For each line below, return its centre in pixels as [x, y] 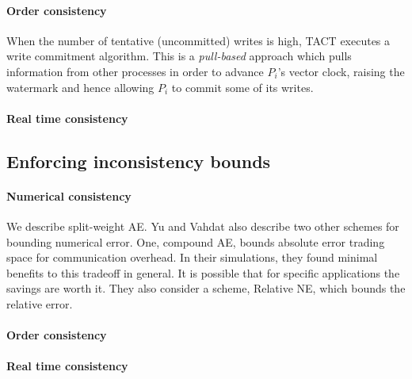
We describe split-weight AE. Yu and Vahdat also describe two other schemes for [203, 226]
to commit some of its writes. [242, 87]
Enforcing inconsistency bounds [139, 161]
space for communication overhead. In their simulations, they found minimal [192, 257]
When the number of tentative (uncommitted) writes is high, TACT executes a [198, 40]
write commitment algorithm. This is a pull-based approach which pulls [179, 56]
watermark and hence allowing [80, 87]
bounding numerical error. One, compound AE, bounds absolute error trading [196, 241]
